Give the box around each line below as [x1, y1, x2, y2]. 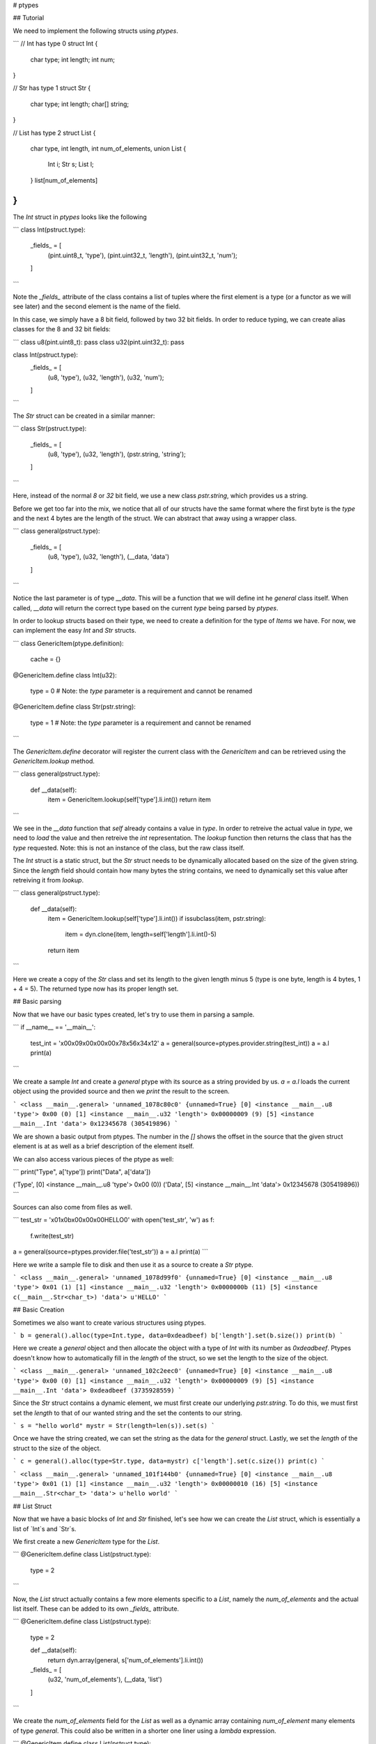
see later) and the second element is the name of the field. [13, 302, 181, 310]
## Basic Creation [13, 1305, 65, 1314]
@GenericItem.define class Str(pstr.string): [13, 702, 136, 711]
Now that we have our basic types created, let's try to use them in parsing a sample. [13, 1010, 255, 1018]
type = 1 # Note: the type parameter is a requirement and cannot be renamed [30, 719, 251, 727]
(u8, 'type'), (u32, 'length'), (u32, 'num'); [47, 373, 164, 382]
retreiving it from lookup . [13, 875, 84, 884]
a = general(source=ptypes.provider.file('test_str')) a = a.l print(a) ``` [13, 1247, 208, 1256]
